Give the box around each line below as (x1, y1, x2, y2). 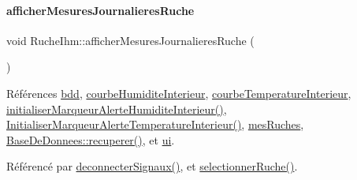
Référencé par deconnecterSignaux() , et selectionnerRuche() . (6, 158, 298, 174)
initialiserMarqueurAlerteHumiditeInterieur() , (6, 100, 227, 117)
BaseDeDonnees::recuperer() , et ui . (6, 131, 175, 148)
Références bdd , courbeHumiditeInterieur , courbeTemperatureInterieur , (6, 84, 351, 101)
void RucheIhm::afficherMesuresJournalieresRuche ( (6, 32, 255, 48)
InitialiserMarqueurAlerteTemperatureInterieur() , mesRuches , (6, 116, 304, 133)
